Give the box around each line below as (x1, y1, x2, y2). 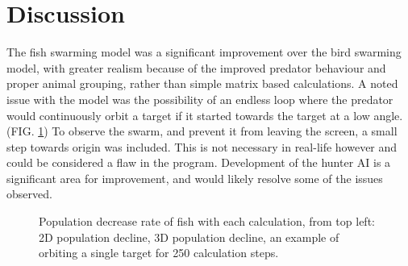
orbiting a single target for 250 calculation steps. (39, 244, 279, 261)
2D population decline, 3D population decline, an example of (39, 228, 339, 245)
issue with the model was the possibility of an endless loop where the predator (6, 90, 393, 107)
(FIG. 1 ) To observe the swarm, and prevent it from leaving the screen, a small (6, 123, 398, 139)
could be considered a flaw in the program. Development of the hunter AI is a (6, 154, 391, 171)
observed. (6, 185, 52, 202)
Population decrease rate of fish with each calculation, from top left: (39, 213, 375, 230)
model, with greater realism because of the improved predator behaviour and (6, 59, 386, 76)
